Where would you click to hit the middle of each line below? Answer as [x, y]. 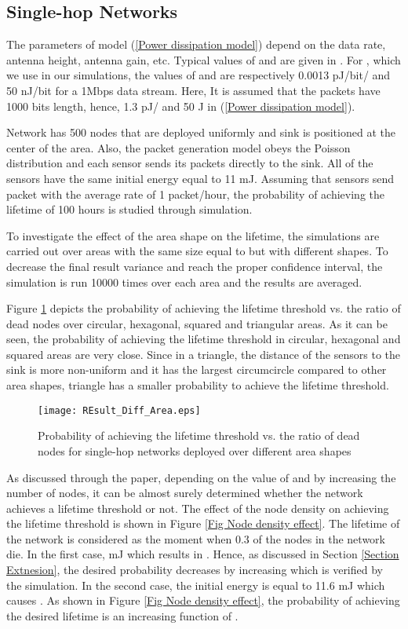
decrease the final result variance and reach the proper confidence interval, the [195, 266]
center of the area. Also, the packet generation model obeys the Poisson [178, 147]
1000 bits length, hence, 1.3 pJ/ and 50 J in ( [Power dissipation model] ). [181, 106]
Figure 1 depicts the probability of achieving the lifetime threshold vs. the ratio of [204, 308]
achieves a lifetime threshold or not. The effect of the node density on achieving [198, 508]
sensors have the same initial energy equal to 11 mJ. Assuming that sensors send [200, 178]
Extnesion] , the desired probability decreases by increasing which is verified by [195, 570]
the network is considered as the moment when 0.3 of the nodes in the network [196, 538]
